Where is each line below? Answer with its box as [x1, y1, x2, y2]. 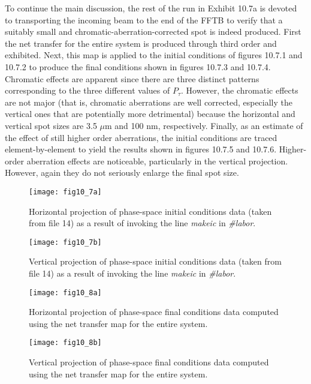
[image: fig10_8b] [29, 338, 102, 347]
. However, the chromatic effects [180, 84, 298, 97]
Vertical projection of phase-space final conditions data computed [29, 356, 269, 368]
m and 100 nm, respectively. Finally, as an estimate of [105, 119, 303, 131]
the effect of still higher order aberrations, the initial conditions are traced [5, 131, 277, 143]
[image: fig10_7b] [29, 238, 102, 247]
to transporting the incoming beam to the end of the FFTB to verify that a [5, 13, 283, 26]
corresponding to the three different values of [5, 84, 170, 97]
